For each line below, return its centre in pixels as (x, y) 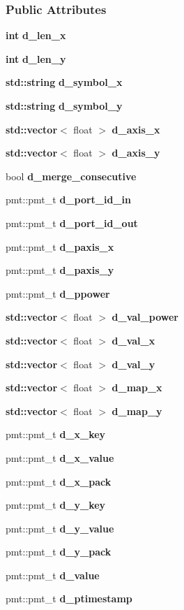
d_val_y (133, 364)
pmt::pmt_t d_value (53, 575)
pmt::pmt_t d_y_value (60, 528)
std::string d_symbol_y (64, 106)
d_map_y (137, 411)
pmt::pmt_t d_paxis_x (60, 246)
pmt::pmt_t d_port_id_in (69, 199)
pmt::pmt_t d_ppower (58, 293)
